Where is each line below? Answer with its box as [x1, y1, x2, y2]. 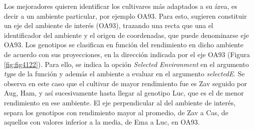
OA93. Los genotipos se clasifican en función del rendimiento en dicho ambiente [4, 39, 244, 50]
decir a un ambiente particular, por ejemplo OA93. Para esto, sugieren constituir [4, 10, 247, 21]
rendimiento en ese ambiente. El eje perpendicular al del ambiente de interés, [4, 97, 236, 107]
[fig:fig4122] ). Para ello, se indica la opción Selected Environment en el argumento [4, 59, 249, 69]
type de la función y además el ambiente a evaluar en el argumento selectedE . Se [4, 68, 245, 79]
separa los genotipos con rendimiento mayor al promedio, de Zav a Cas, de [4, 107, 228, 117]
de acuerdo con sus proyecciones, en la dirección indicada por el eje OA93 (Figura [4, 49, 250, 59]
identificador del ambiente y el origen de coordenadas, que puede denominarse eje [4, 30, 249, 40]
